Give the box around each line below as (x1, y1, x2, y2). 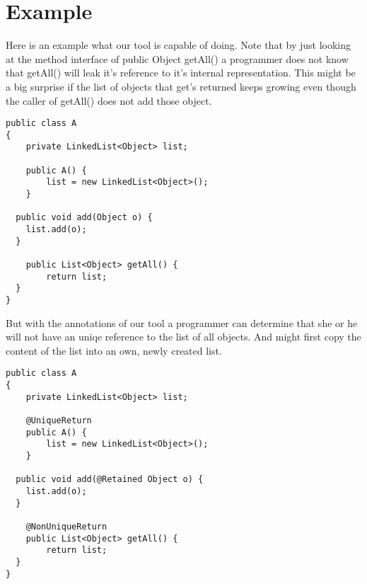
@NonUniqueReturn (25, 521, 107, 532)
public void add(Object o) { (16, 212, 153, 223)
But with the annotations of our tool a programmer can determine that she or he (6, 315, 358, 330)
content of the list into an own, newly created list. (6, 343, 222, 357)
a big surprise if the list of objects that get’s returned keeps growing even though (6, 79, 356, 93)
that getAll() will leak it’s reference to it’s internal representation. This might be (6, 65, 356, 80)
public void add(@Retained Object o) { (16, 474, 204, 485)
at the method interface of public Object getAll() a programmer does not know (6, 51, 349, 66)
